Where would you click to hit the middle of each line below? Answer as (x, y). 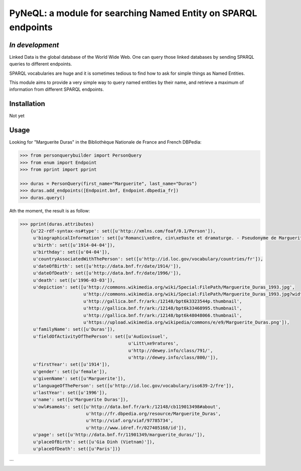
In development (34, 45)
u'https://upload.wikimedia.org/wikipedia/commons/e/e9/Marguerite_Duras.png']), (186, 322)
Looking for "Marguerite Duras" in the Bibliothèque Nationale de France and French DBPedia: (105, 142)
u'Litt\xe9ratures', (154, 343)
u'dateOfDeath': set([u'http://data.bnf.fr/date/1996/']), (107, 273)
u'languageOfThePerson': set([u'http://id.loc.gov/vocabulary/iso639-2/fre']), (133, 386)
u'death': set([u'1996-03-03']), (74, 280)
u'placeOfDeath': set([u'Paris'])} (77, 449)
